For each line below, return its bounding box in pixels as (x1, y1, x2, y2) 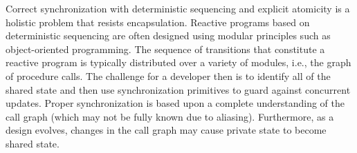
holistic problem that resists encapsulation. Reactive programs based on (6, 14, 310, 29)
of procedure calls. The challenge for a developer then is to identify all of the (6, 68, 331, 83)
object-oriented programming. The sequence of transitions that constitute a (6, 41, 325, 56)
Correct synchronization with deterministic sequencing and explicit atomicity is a (6, 1, 350, 15)
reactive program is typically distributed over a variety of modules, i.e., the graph (6, 55, 351, 70)
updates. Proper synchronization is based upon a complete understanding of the (6, 96, 345, 110)
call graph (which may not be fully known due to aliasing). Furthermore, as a (6, 109, 334, 123)
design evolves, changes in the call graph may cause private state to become (6, 123, 327, 137)
